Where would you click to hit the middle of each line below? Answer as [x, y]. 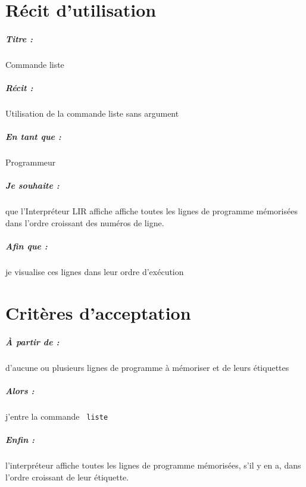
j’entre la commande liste [57, 416]
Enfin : [20, 440]
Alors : [20, 390]
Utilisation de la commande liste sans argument [92, 113]
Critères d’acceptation [98, 312]
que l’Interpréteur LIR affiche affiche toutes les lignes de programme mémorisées [152, 211]
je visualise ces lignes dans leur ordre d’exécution [95, 272]
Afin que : [26, 246]
